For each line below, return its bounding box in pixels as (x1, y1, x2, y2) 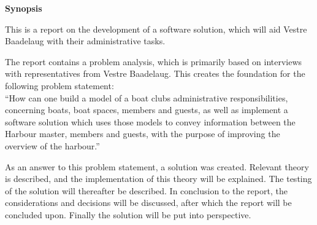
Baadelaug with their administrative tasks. (5, 34, 166, 47)
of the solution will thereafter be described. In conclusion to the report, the (5, 184, 288, 197)
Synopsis (5, 2, 42, 14)
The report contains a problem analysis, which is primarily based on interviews (5, 55, 302, 68)
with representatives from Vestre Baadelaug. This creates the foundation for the (5, 67, 305, 80)
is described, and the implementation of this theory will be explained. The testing (5, 172, 312, 185)
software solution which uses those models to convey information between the (5, 115, 296, 128)
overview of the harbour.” (5, 139, 100, 152)
